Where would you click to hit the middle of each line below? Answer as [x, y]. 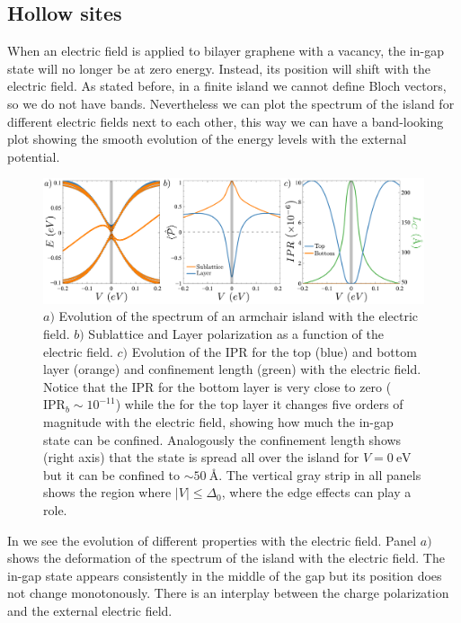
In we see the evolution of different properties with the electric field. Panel [212, 540]
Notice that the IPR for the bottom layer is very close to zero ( [217, 386]
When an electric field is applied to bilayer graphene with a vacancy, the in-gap [226, 51]
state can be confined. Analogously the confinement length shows [222, 439]
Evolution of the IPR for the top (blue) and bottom [274, 351]
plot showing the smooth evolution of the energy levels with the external [207, 139]
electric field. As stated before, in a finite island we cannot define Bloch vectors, [227, 86]
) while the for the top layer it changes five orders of [259, 404]
